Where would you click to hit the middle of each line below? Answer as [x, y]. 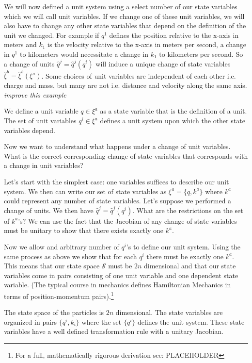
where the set [102, 322]
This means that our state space [52, 266]
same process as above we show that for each [71, 256]
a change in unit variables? [44, 165]
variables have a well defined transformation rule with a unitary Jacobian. [114, 331]
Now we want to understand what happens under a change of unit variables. [117, 146]
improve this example [35, 94]
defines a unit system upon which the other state [173, 121]
